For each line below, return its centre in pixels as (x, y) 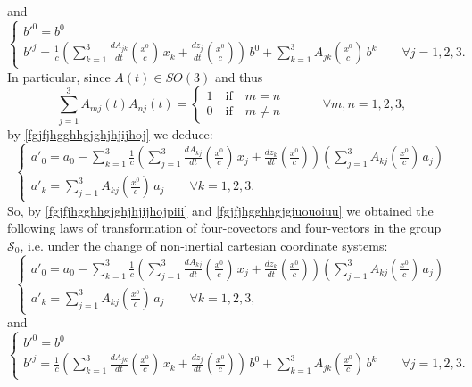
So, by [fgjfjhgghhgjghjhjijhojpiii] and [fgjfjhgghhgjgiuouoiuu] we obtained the (220, 210)
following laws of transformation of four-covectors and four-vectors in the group (224, 228)
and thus (239, 76)
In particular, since (59, 76)
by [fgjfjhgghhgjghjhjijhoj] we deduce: (110, 133)
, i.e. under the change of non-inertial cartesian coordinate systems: (204, 245)
